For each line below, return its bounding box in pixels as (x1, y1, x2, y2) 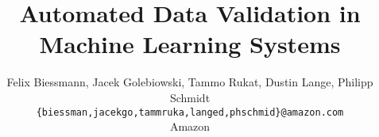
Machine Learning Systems (39, 28, 341, 60)
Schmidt (169, 89, 211, 105)
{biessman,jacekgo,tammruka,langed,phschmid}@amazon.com (36, 106, 344, 118)
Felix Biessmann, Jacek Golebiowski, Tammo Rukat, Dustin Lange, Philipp (6, 74, 373, 90)
